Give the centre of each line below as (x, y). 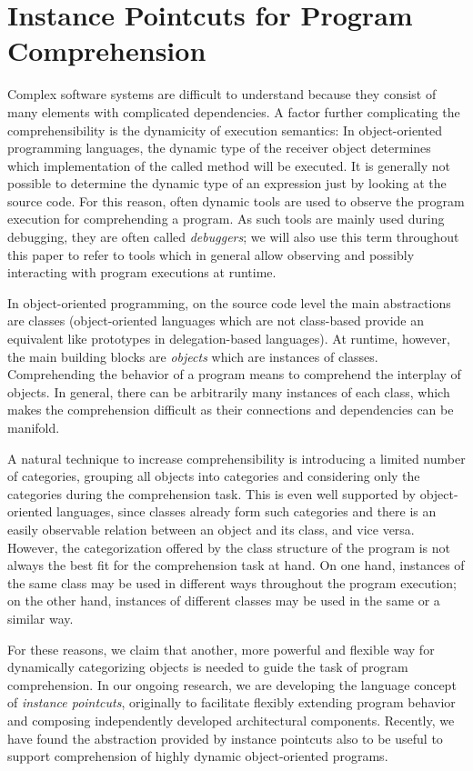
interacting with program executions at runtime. (142, 272)
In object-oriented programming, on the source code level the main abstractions (229, 302)
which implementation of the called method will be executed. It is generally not (229, 165)
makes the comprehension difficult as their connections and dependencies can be (231, 410)
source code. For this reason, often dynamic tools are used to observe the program (236, 200)
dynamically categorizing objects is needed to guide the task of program (208, 667)
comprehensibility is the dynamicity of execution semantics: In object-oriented (225, 130)
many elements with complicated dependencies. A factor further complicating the (234, 111)
